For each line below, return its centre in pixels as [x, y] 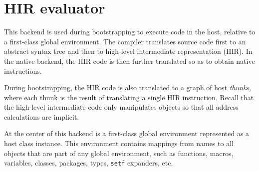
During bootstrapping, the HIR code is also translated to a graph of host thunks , [128, 87]
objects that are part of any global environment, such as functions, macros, [119, 153]
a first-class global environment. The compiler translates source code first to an [125, 41]
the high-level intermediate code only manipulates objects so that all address [121, 107]
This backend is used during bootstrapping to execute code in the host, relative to [130, 32]
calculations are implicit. [42, 116]
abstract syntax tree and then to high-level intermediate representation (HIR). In [128, 51]
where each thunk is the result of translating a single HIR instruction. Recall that [129, 97]
